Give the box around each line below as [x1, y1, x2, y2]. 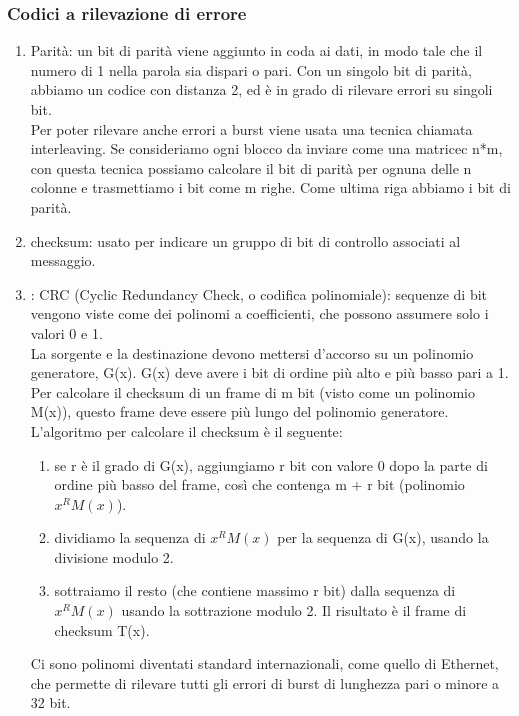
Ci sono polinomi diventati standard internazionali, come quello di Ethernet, [30, 653, 499, 674]
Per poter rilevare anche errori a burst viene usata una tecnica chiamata [30, 118, 473, 139]
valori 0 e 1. [30, 322, 103, 343]
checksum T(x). [54, 619, 150, 640]
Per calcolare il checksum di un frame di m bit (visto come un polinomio [30, 381, 475, 402]
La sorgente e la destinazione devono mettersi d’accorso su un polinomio [30, 342, 474, 363]
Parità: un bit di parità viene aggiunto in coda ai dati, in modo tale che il [30, 40, 483, 61]
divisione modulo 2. [54, 546, 174, 567]
